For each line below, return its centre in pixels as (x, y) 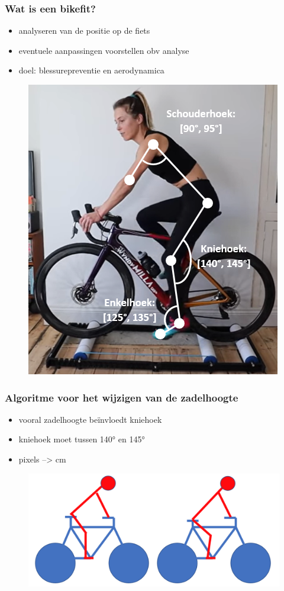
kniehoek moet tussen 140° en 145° (82, 439)
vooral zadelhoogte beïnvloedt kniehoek (90, 419)
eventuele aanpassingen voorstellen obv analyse (104, 50)
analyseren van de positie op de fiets (84, 30)
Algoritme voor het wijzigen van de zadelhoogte (122, 397)
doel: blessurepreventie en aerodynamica (91, 70)
